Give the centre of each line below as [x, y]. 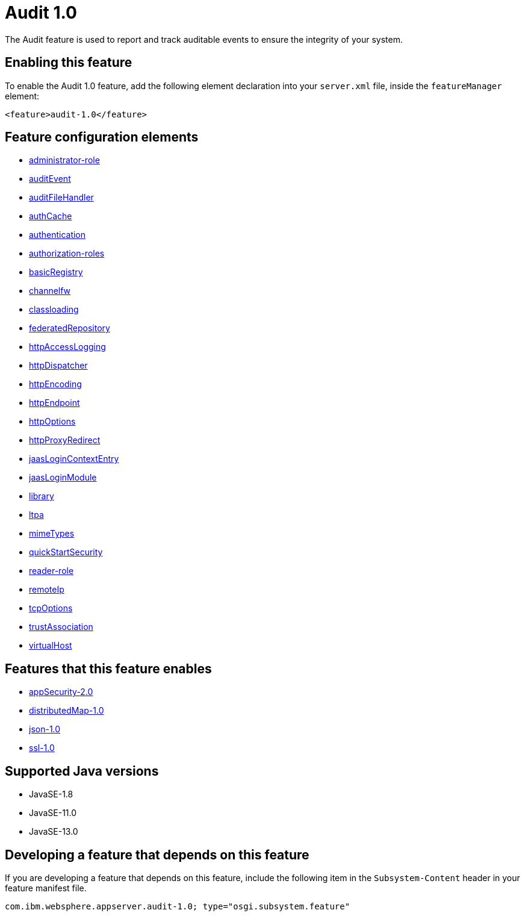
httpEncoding [55, 384]
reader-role [51, 571]
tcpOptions [51, 608]
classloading [54, 310]
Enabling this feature [69, 63]
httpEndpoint [54, 403]
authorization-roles [67, 254]
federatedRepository [70, 328]
